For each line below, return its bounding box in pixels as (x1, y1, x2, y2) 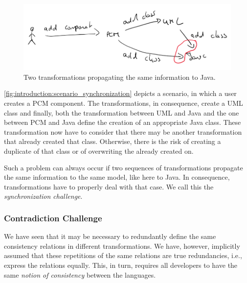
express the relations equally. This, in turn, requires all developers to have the (4, 259, 238, 270)
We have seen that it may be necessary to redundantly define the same (4, 231, 216, 241)
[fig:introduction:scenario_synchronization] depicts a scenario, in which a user (4, 88, 237, 98)
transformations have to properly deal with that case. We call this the (4, 181, 214, 191)
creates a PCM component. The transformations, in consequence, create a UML (4, 98, 243, 108)
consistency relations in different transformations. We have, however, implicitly (4, 240, 240, 251)
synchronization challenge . (4, 191, 83, 201)
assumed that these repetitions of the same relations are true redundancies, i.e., (4, 250, 242, 260)
